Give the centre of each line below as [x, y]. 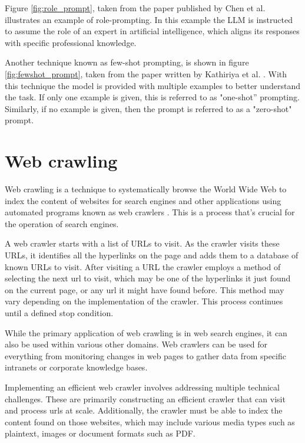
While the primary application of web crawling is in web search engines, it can [146, 332]
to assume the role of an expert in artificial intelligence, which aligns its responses [152, 31]
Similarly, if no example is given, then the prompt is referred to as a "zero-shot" [148, 108]
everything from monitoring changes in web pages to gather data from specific [145, 355]
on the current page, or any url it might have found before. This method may [145, 289]
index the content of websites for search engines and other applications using [143, 200]
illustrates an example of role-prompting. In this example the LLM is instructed [149, 19]
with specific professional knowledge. [71, 42]
